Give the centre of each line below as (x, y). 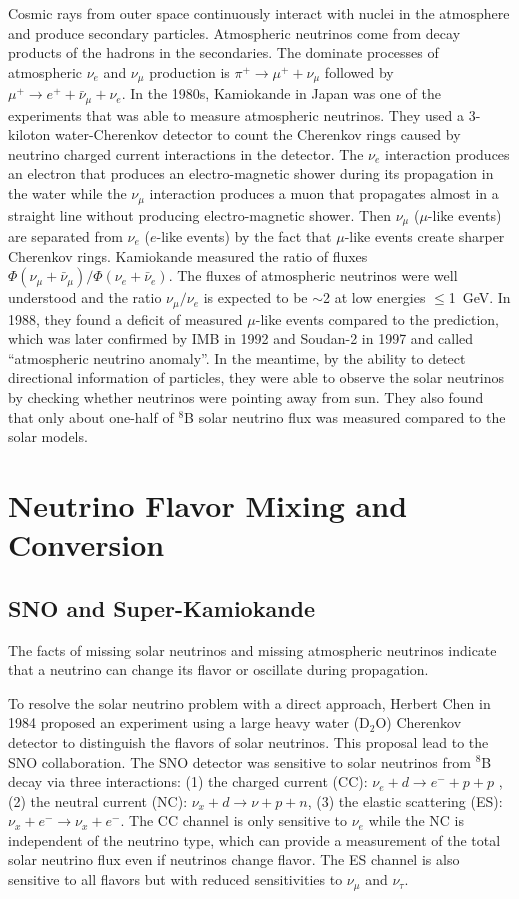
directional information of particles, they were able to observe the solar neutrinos (256, 377)
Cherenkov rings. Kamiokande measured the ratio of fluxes (188, 255)
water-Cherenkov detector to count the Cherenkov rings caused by (258, 134)
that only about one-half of (91, 416)
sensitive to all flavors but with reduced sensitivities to (175, 879)
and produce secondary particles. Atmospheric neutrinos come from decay (234, 32)
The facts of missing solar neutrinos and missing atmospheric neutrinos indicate (252, 649)
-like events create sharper (424, 235)
